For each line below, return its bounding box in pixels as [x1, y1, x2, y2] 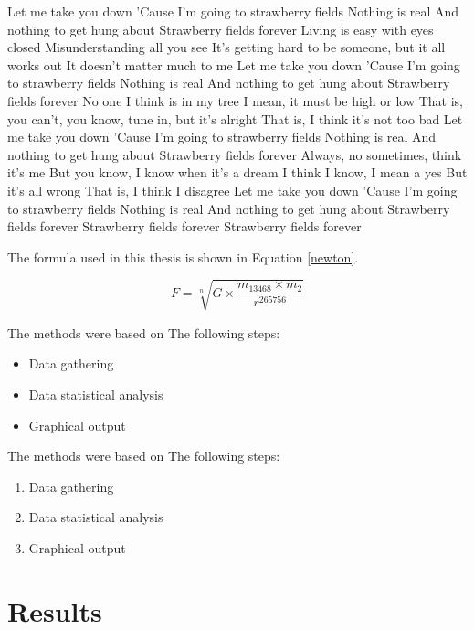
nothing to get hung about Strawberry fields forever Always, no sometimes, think [7, 144, 462, 164]
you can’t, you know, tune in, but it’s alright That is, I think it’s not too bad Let [7, 109, 463, 128]
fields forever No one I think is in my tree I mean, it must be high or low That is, [7, 91, 463, 110]
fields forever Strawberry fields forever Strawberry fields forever [7, 217, 362, 236]
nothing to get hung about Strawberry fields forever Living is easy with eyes [7, 19, 434, 38]
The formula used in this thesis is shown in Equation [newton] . [7, 247, 359, 266]
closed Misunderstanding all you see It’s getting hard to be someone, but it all [7, 37, 446, 57]
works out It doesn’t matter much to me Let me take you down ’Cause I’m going [7, 55, 460, 74]
